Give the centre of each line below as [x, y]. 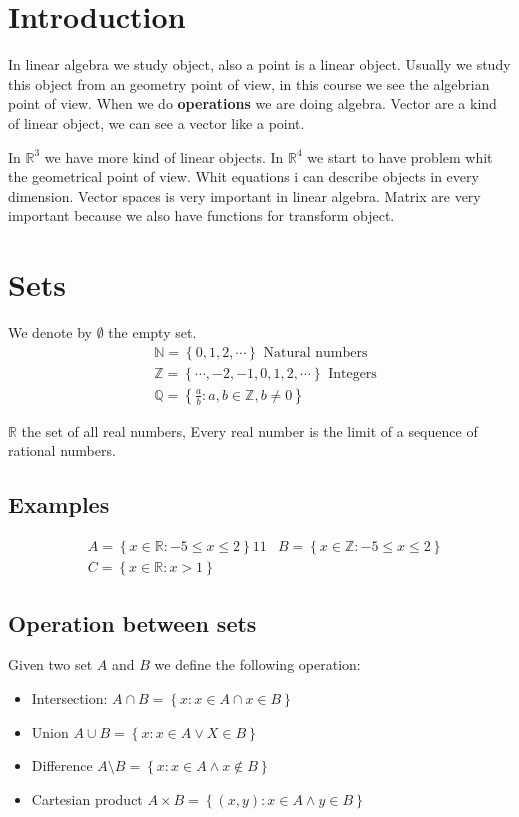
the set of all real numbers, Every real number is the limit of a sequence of [249, 430]
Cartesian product [87, 798]
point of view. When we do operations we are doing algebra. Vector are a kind [252, 103]
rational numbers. [62, 450]
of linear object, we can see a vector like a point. [156, 122]
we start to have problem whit [400, 156]
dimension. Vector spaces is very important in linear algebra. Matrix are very [244, 195]
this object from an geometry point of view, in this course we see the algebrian [249, 83]
